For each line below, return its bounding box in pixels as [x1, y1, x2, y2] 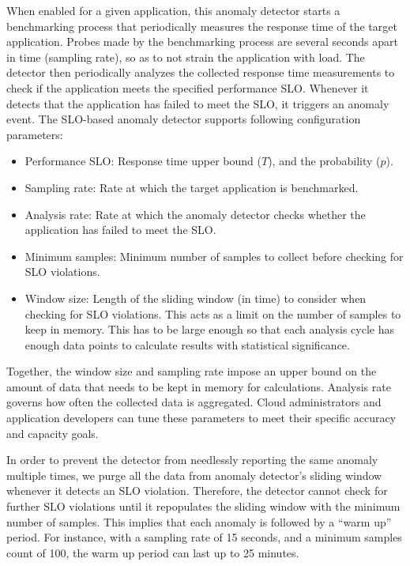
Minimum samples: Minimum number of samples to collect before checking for [24, 247, 404, 264]
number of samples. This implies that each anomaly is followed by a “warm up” [6, 513, 392, 530]
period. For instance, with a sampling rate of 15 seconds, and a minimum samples [6, 529, 402, 545]
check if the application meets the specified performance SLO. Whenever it [6, 79, 369, 96]
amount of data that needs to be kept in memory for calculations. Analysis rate [6, 378, 391, 394]
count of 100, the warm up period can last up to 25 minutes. [6, 544, 299, 560]
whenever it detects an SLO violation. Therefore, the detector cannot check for [6, 482, 388, 499]
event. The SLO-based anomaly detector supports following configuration [6, 111, 361, 127]
